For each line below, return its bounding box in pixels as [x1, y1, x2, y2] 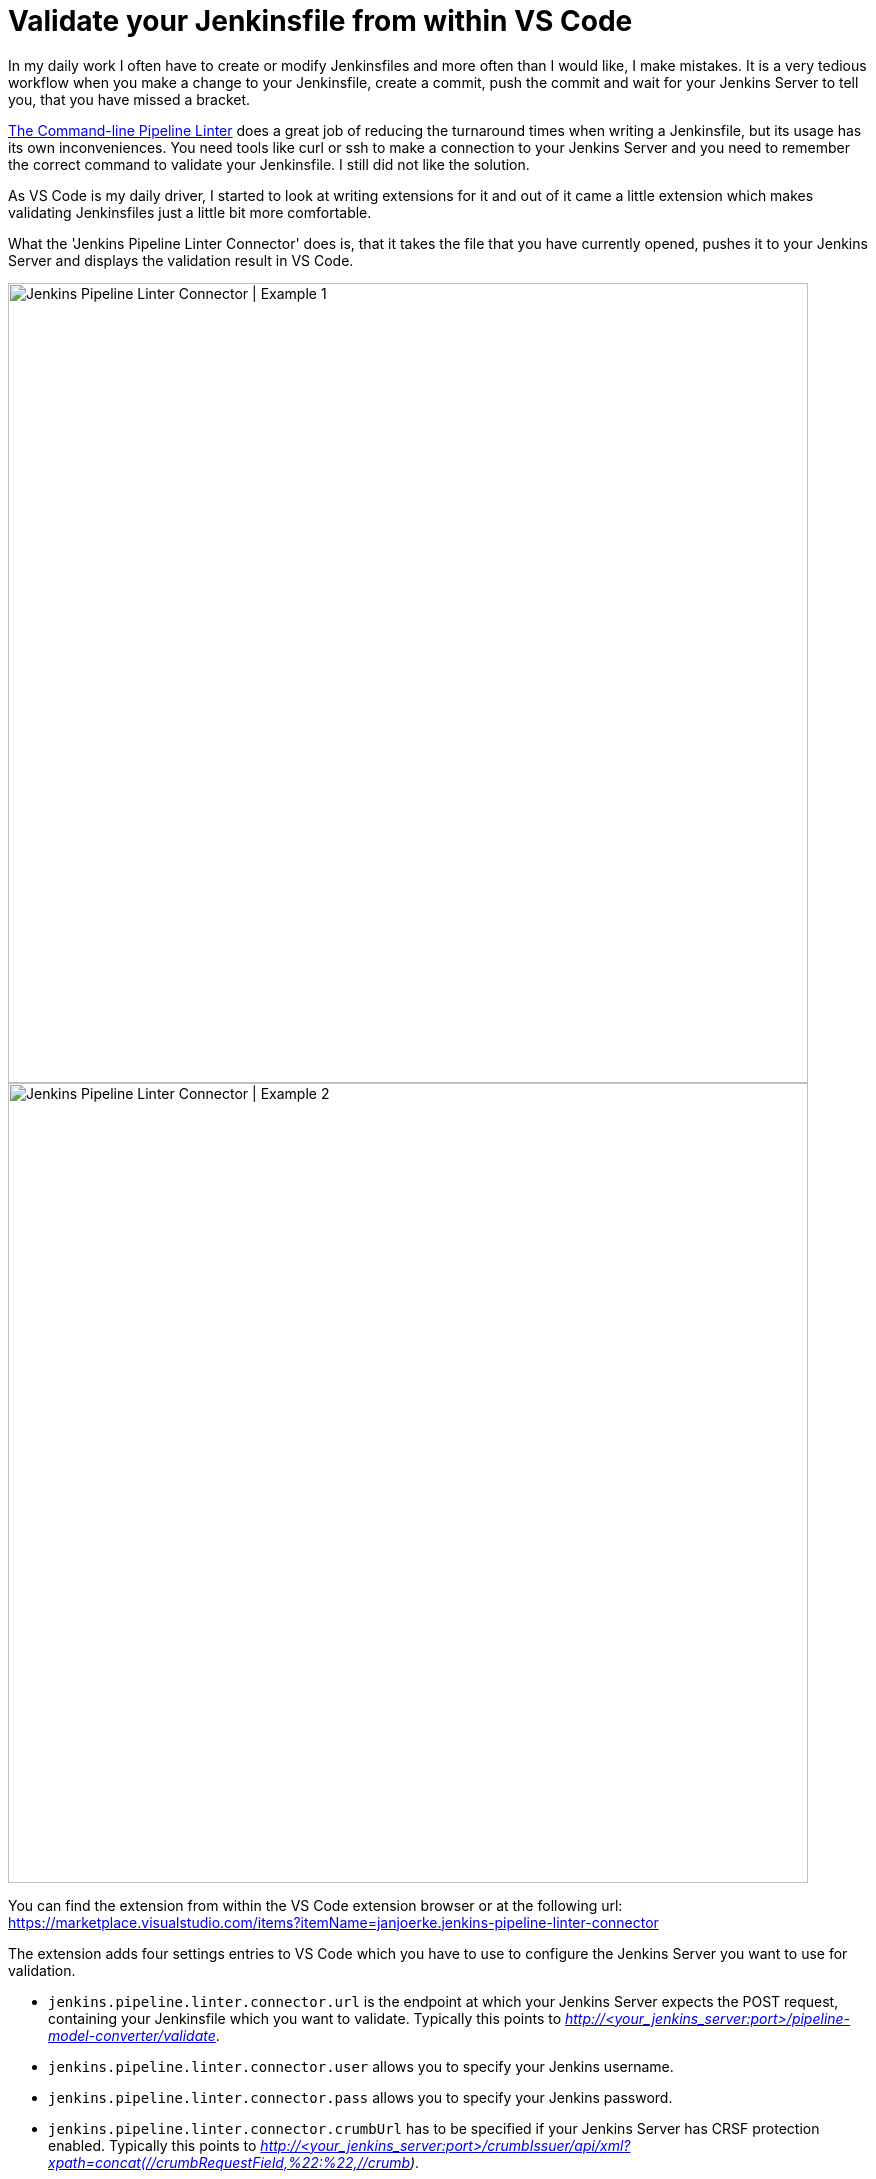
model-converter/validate [48, 2026, 216, 2044]
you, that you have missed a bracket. [8, 90, 251, 108]
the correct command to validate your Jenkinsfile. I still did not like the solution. [8, 155, 530, 173]
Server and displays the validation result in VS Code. [8, 251, 354, 269]
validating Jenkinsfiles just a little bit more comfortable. [8, 203, 372, 221]
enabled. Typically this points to [48, 2136, 257, 2154]
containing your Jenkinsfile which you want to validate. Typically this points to [48, 2009, 562, 2027]
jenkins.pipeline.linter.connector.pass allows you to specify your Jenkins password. [48, 2088, 673, 2106]
